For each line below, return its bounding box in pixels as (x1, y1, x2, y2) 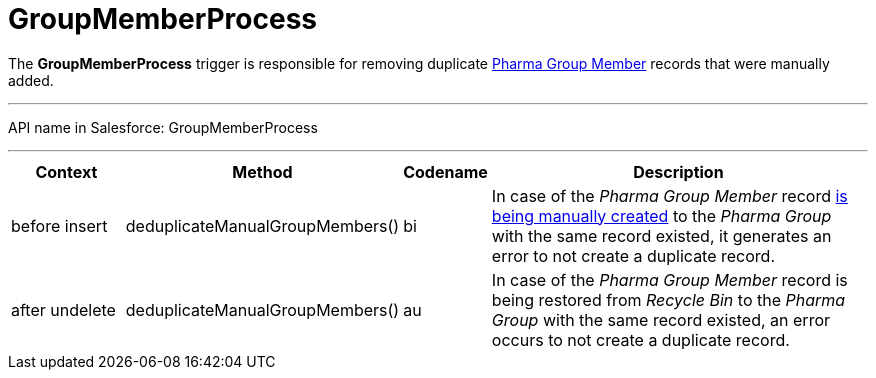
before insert (11, 215, 108, 236)
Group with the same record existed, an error (491, 309, 831, 330)
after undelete (11, 299, 116, 320)
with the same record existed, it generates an (491, 225, 832, 246)
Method (232, 161, 293, 182)
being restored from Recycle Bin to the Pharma (491, 289, 846, 310)
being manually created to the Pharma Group (491, 205, 832, 226)
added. (8, 71, 54, 89)
